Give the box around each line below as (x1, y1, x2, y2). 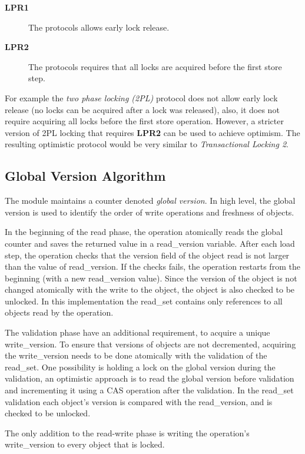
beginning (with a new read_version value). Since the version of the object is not (5, 271, 297, 284)
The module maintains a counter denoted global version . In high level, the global (5, 194, 296, 207)
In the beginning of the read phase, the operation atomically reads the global (5, 226, 283, 238)
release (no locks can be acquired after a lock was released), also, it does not (5, 103, 280, 115)
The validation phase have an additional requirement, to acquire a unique (5, 326, 270, 339)
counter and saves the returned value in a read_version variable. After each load (5, 237, 295, 249)
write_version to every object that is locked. (5, 438, 165, 450)
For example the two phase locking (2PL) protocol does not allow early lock (5, 91, 278, 104)
